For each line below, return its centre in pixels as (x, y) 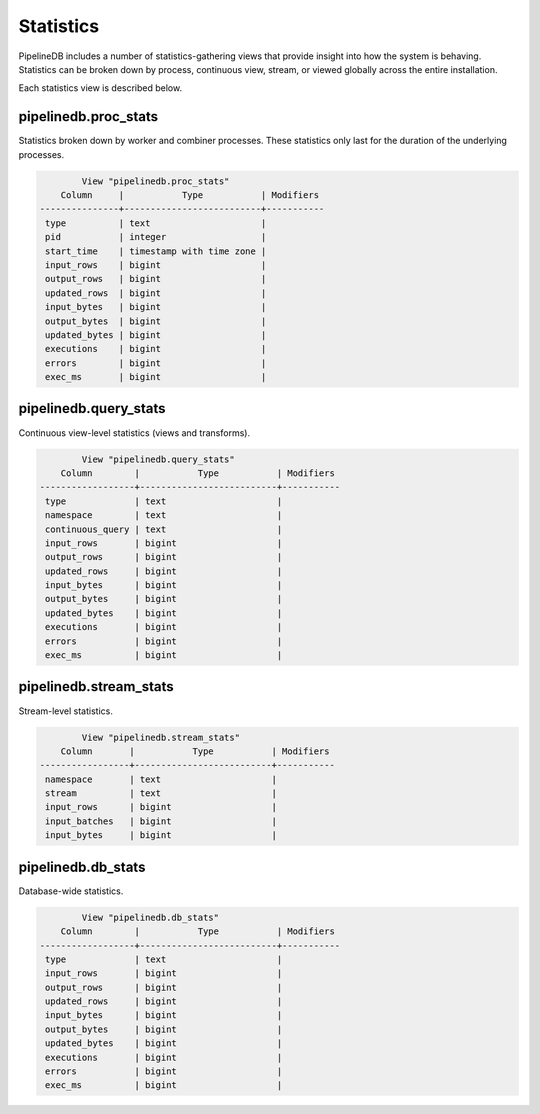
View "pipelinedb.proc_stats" (155, 181)
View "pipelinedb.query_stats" (158, 459)
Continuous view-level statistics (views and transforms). (134, 432)
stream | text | (161, 793)
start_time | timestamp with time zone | (156, 251)
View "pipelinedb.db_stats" (150, 917)
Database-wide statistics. (71, 891)
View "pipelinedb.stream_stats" (160, 737)
